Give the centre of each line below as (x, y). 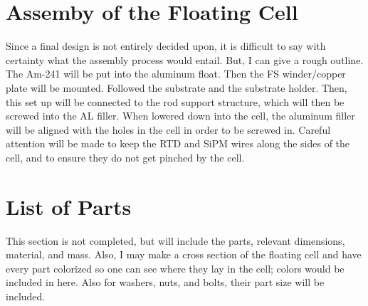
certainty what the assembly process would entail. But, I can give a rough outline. (185, 59)
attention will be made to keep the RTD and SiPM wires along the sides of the (178, 143)
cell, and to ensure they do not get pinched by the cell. (125, 157)
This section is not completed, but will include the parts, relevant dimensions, (175, 240)
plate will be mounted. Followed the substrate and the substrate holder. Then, (177, 87)
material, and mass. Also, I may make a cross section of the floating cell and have (184, 254)
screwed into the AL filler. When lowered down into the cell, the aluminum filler (180, 116)
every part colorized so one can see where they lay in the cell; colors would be (175, 268)
